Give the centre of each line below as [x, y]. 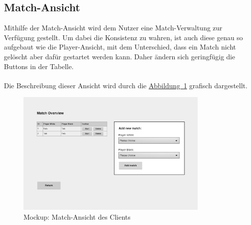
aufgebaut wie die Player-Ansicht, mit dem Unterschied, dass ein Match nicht [120, 47]
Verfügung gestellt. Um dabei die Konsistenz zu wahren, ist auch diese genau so [124, 37]
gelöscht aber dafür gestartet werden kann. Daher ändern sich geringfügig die [120, 56]
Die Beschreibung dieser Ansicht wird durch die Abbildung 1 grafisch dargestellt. [126, 85]
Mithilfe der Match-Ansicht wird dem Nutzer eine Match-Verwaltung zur [113, 28]
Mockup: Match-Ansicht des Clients [77, 216]
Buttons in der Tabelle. [39, 66]
